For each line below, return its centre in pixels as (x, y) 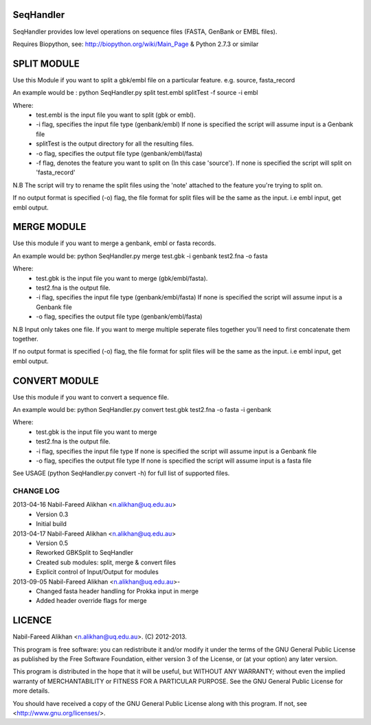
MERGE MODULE (49, 227)
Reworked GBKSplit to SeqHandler (85, 553)
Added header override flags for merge (91, 601)
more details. (31, 691)
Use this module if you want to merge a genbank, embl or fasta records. (114, 243)
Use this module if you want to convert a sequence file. (91, 397)
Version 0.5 (52, 543)
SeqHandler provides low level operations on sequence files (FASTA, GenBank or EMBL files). (145, 32)
